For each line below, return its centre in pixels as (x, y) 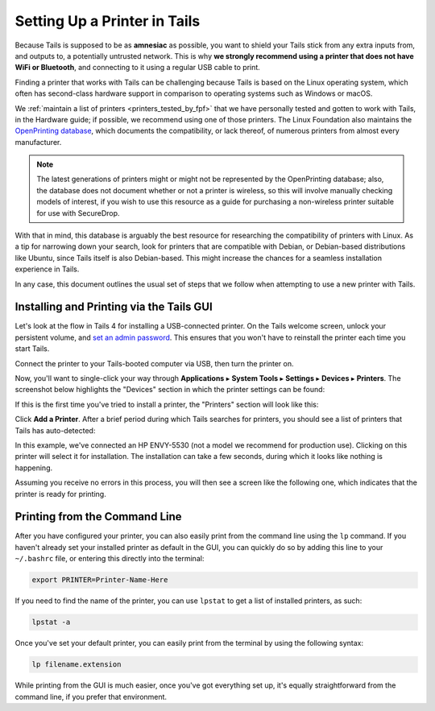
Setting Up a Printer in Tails (108, 21)
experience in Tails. (47, 269)
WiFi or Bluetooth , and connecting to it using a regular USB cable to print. (138, 68)
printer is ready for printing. (60, 494)
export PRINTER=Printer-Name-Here (100, 580)
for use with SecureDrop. (78, 213)
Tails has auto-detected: (55, 430)
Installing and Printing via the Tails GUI (114, 307)
